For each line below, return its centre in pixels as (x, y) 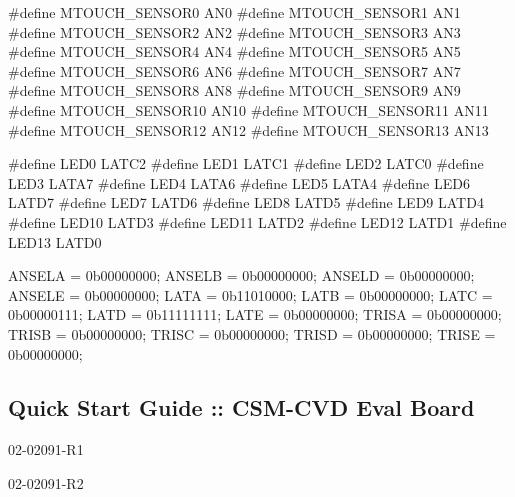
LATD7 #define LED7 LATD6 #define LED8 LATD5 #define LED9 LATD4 (246, 202)
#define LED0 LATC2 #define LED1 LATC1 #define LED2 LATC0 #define (246, 163)
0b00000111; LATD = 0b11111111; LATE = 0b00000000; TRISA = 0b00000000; (255, 314)
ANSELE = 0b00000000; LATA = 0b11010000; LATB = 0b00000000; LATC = (250, 294)
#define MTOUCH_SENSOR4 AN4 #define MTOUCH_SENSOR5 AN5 (234, 51)
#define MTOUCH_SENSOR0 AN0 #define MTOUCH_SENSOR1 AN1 (234, 12)
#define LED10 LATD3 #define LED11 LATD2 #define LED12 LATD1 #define (257, 221)
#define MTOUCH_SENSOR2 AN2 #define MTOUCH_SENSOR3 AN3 (234, 31)
